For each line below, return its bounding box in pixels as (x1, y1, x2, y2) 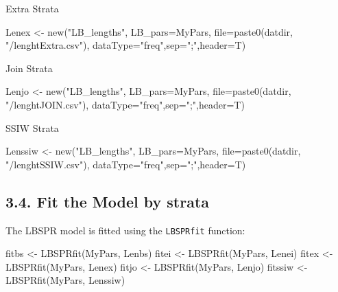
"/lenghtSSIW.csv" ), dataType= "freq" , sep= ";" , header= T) (5, 157, 246, 171)
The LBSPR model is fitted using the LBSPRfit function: (5, 223, 245, 237)
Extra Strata (5, 1, 59, 15)
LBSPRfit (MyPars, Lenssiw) (5, 273, 125, 287)
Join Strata (5, 60, 53, 75)
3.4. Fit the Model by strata (5, 190, 210, 212)
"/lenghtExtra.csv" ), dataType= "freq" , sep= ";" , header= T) (5, 38, 246, 52)
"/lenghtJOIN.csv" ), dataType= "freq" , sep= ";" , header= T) (5, 97, 245, 111)
